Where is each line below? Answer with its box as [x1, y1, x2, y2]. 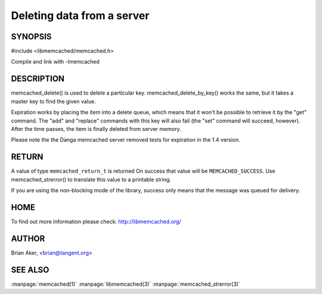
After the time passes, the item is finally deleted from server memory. [11, 125, 181, 132]
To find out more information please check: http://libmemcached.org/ [11, 218, 181, 225]
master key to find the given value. [11, 98, 96, 105]
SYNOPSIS [11, 32, 52, 42]
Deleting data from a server [11, 9, 150, 22]
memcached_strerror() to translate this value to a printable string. [11, 176, 171, 183]
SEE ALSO [11, 265, 49, 275]
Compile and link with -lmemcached [11, 58, 100, 65]
